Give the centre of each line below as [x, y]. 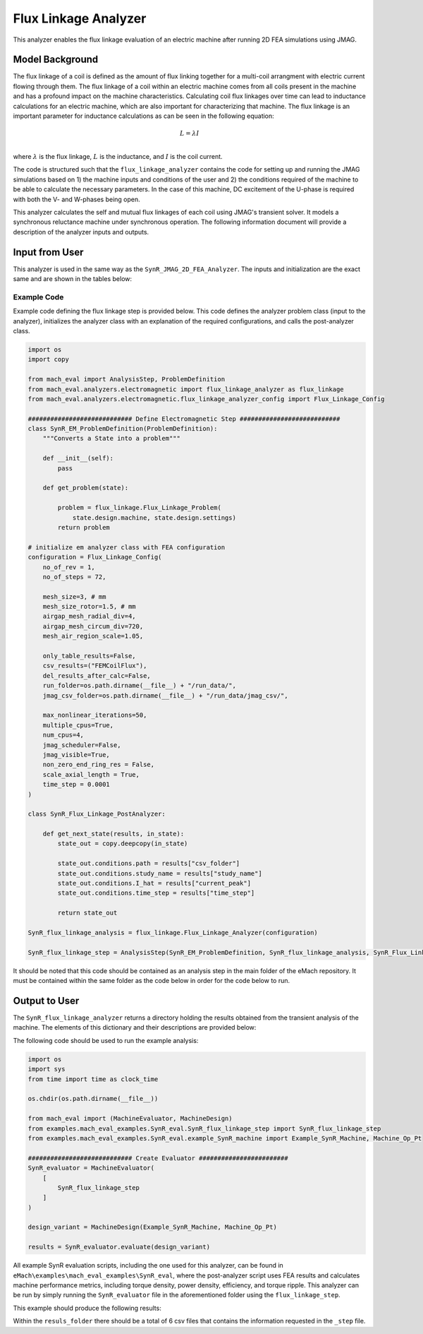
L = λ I [190, 133]
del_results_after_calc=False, [97, 675]
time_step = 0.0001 [76, 785]
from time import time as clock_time [93, 1079]
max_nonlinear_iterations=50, [95, 715]
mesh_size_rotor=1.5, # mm [90, 607]
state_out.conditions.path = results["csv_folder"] [149, 864]
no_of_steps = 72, [74, 577]
